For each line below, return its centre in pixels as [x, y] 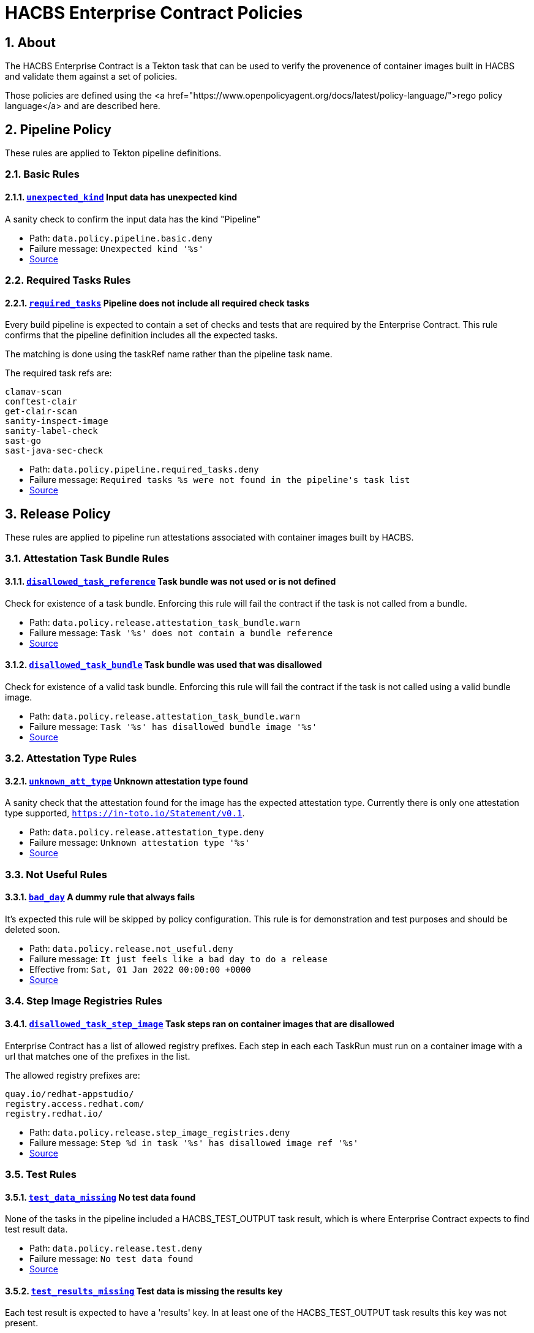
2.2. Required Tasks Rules [68, 280]
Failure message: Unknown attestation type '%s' [140, 843]
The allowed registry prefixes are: [73, 1075]
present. [22, 1323]
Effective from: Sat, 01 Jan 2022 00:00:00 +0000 [140, 970]
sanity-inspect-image [57, 421]
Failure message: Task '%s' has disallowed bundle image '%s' [173, 726]
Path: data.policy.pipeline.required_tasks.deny [144, 469]
